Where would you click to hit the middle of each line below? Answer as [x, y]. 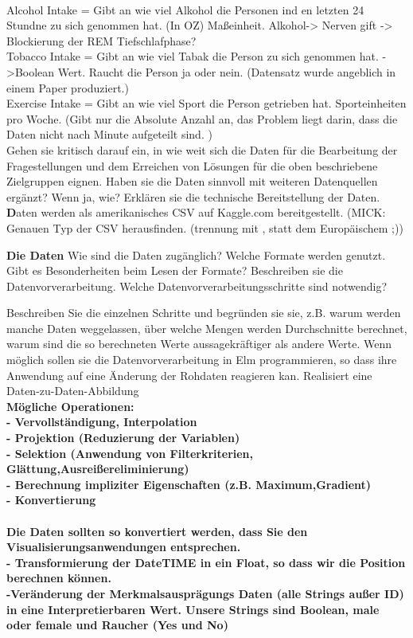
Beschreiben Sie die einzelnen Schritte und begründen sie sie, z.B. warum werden [204, 313]
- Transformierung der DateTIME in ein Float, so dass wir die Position [206, 562]
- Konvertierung [51, 500]
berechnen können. [59, 578]
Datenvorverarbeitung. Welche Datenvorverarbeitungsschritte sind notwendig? [197, 286]
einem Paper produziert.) [68, 87]
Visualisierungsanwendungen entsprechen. [124, 547]
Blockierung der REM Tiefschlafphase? [101, 40]
